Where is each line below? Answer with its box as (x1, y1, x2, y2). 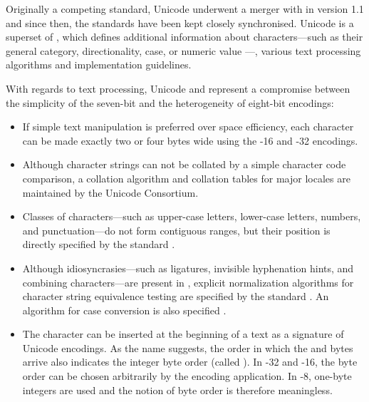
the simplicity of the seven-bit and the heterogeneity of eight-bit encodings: (6, 95, 334, 110)
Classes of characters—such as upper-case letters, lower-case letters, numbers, (22, 209, 361, 224)
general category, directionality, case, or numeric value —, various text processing (6, 43, 361, 58)
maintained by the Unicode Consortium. (22, 185, 199, 200)
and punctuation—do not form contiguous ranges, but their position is (22, 222, 331, 237)
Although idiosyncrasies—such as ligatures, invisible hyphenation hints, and (22, 260, 354, 275)
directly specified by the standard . (22, 237, 175, 252)
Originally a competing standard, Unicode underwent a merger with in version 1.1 (6, 1, 364, 16)
